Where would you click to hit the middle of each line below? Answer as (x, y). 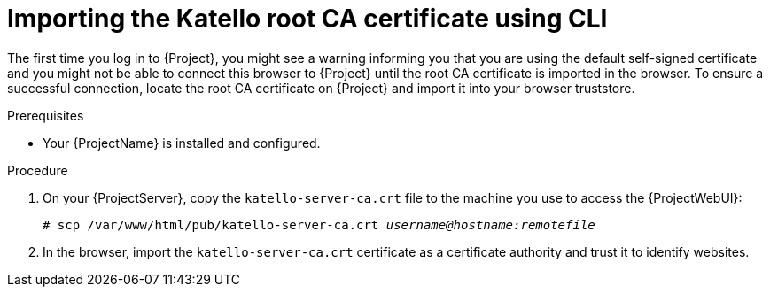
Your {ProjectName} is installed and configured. (182, 143)
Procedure (38, 170)
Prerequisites (46, 115)
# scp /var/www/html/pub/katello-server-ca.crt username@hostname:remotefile (319, 224)
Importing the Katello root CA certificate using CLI (307, 19)
